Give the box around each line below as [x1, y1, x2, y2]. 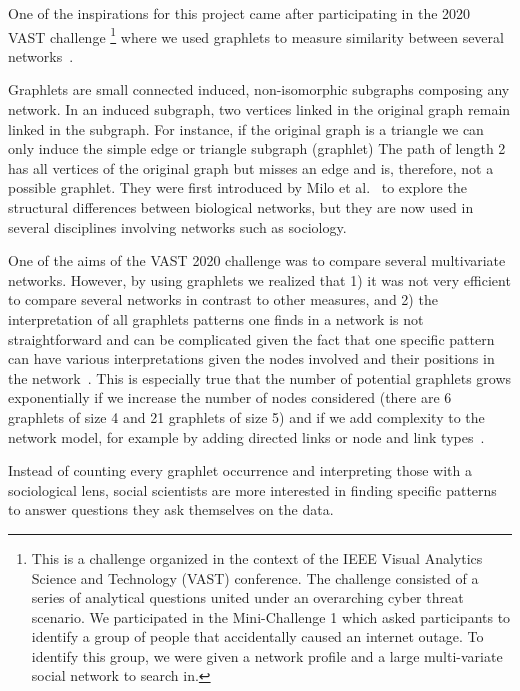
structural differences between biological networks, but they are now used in [8, 197, 474, 217]
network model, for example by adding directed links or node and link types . [8, 426, 485, 447]
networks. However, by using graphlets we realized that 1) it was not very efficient [8, 269, 511, 290]
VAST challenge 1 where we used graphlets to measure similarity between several [8, 23, 504, 47]
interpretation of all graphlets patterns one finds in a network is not [8, 308, 424, 329]
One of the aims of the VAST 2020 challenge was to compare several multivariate [8, 250, 506, 271]
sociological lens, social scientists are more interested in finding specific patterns [8, 479, 497, 500]
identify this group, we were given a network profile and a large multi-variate [31, 645, 503, 666]
